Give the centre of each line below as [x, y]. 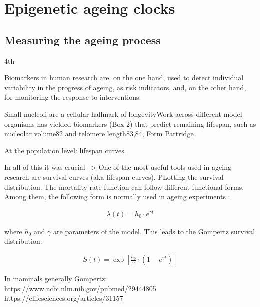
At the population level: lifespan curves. [65, 150]
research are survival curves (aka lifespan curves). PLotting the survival [114, 177]
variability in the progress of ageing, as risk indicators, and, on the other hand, [125, 87]
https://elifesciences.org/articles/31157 [64, 298]
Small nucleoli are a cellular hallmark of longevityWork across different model [123, 114]
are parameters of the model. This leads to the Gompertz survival [154, 231]
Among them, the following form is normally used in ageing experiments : [117, 197]
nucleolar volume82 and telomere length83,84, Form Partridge [99, 134]
